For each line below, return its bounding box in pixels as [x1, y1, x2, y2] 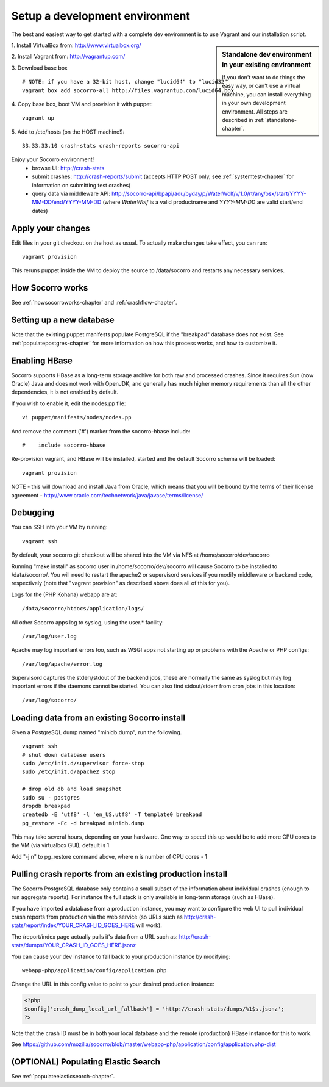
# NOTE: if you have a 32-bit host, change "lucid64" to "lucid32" [22, 78, 228, 85]
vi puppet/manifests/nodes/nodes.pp [22, 414, 132, 421]
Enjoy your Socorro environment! [11, 156, 94, 163]
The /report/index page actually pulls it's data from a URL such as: [11, 933, 178, 940]
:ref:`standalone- [254, 117, 297, 124]
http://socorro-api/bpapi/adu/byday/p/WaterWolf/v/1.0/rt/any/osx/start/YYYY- [111, 190, 306, 198]
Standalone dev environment [222, 50, 312, 59]
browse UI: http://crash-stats [32, 164, 105, 172]
